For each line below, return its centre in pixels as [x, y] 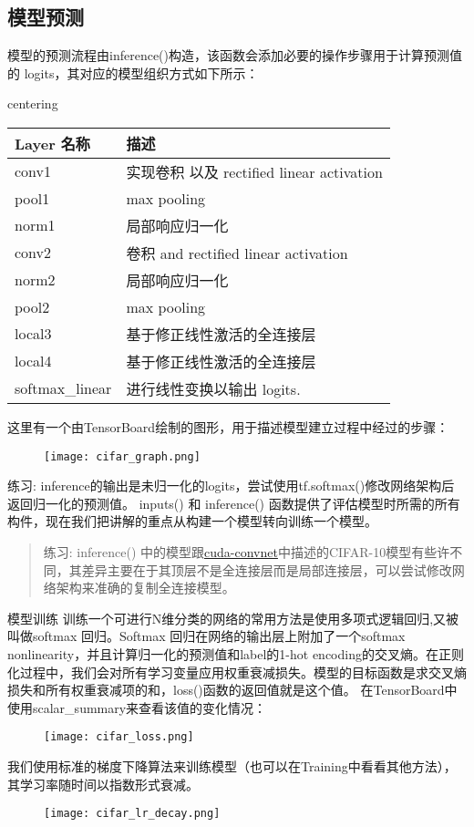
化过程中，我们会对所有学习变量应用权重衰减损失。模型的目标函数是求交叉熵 [237, 672]
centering [33, 103]
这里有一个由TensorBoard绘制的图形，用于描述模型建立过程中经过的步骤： [228, 426]
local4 [33, 361]
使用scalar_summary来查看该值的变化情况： [137, 707]
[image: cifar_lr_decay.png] [132, 814]
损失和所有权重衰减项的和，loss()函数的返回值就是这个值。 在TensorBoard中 [232, 690]
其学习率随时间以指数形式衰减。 [103, 784]
